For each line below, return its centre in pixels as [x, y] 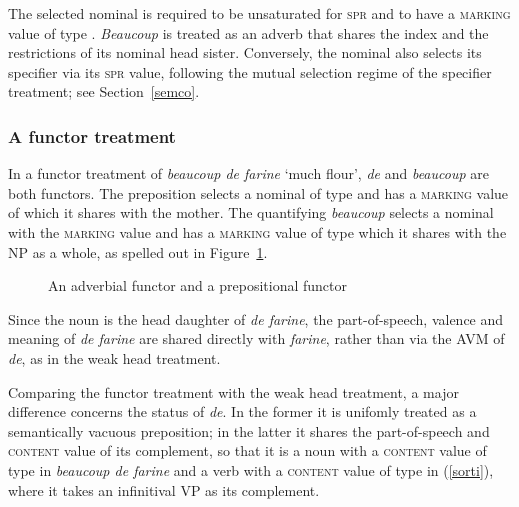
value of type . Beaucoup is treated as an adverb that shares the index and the [248, 32]
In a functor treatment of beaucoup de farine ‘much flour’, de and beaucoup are [248, 173]
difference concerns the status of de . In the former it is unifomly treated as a [242, 411]
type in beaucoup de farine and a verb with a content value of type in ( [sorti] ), [251, 469]
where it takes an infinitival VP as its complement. [164, 489]
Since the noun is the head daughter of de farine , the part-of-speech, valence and [256, 318]
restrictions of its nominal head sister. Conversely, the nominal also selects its [245, 52]
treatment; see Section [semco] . [104, 91]
